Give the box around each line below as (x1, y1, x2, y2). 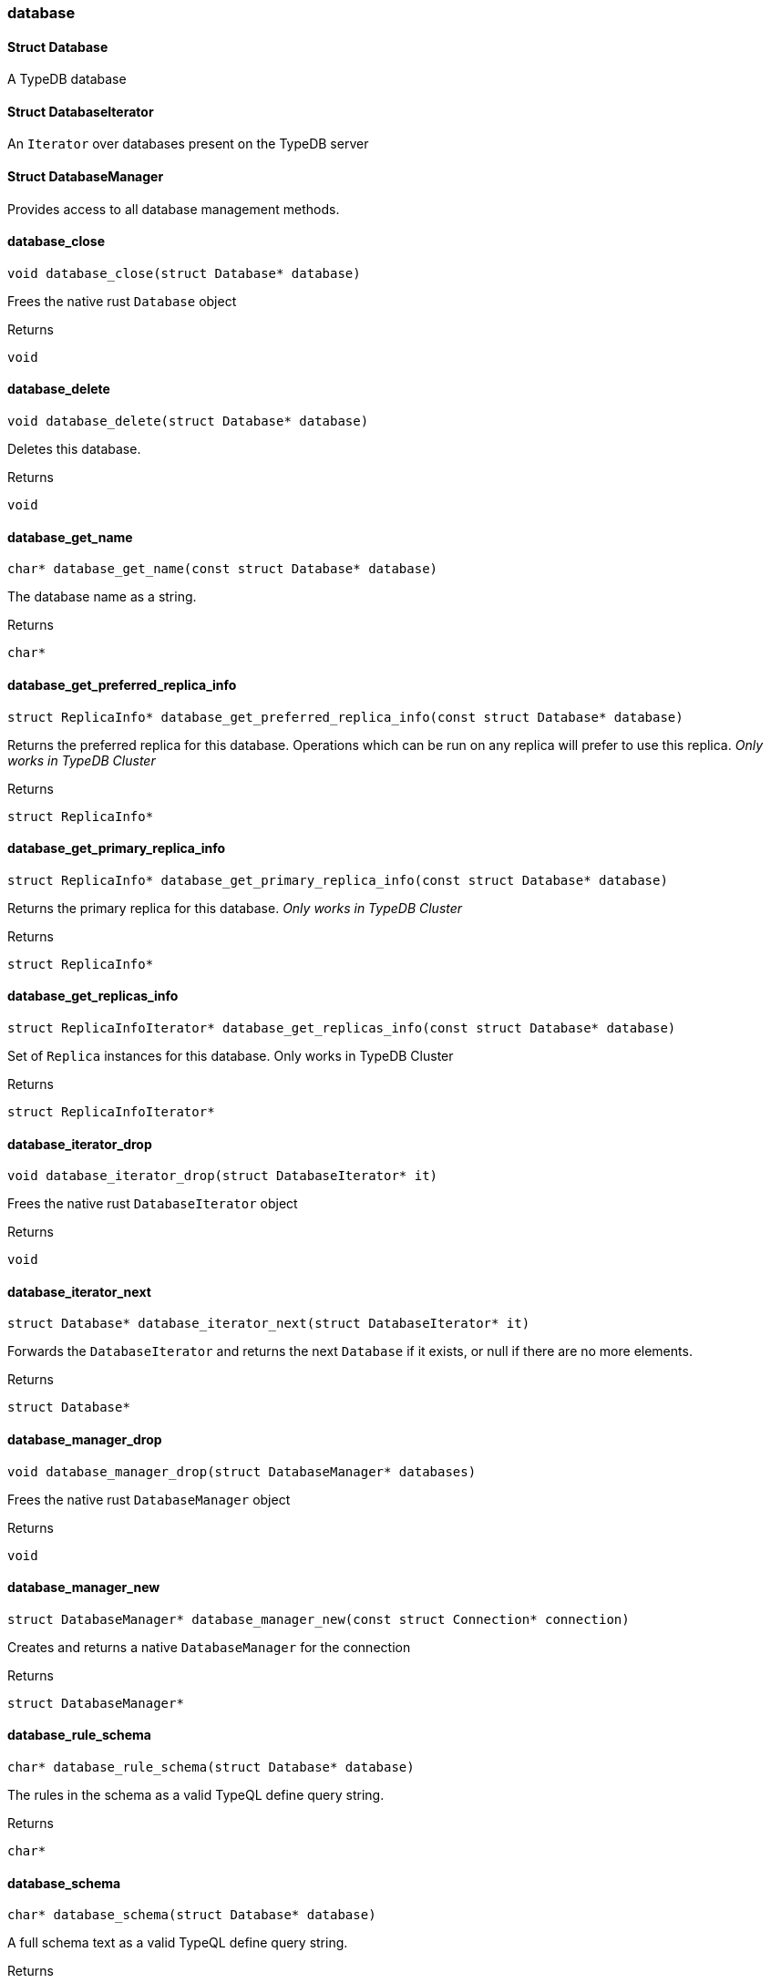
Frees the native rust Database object (7, 293, 237, 309)
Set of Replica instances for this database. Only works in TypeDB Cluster (7, 1047, 454, 1063)
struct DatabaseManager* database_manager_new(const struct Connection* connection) (7, 1611, 630, 1627)
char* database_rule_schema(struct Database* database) (7, 1760, 415, 1775)
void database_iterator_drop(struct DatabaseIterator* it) (7, 1168, 438, 1184)
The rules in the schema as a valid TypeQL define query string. (7, 1787, 385, 1803)
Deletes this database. (7, 441, 141, 457)
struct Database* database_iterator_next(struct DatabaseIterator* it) (7, 1316, 530, 1331)
